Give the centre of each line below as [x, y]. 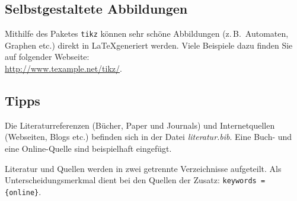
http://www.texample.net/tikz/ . [63, 68]
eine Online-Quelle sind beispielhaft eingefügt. [88, 149]
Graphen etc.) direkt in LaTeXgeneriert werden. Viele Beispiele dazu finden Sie [149, 45]
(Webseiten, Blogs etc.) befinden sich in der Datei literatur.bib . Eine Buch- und [148, 137]
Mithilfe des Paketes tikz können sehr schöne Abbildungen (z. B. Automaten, [147, 33]
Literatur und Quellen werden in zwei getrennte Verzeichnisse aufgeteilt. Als [143, 168]
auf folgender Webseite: [47, 57]
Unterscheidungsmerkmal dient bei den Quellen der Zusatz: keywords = [135, 180]
